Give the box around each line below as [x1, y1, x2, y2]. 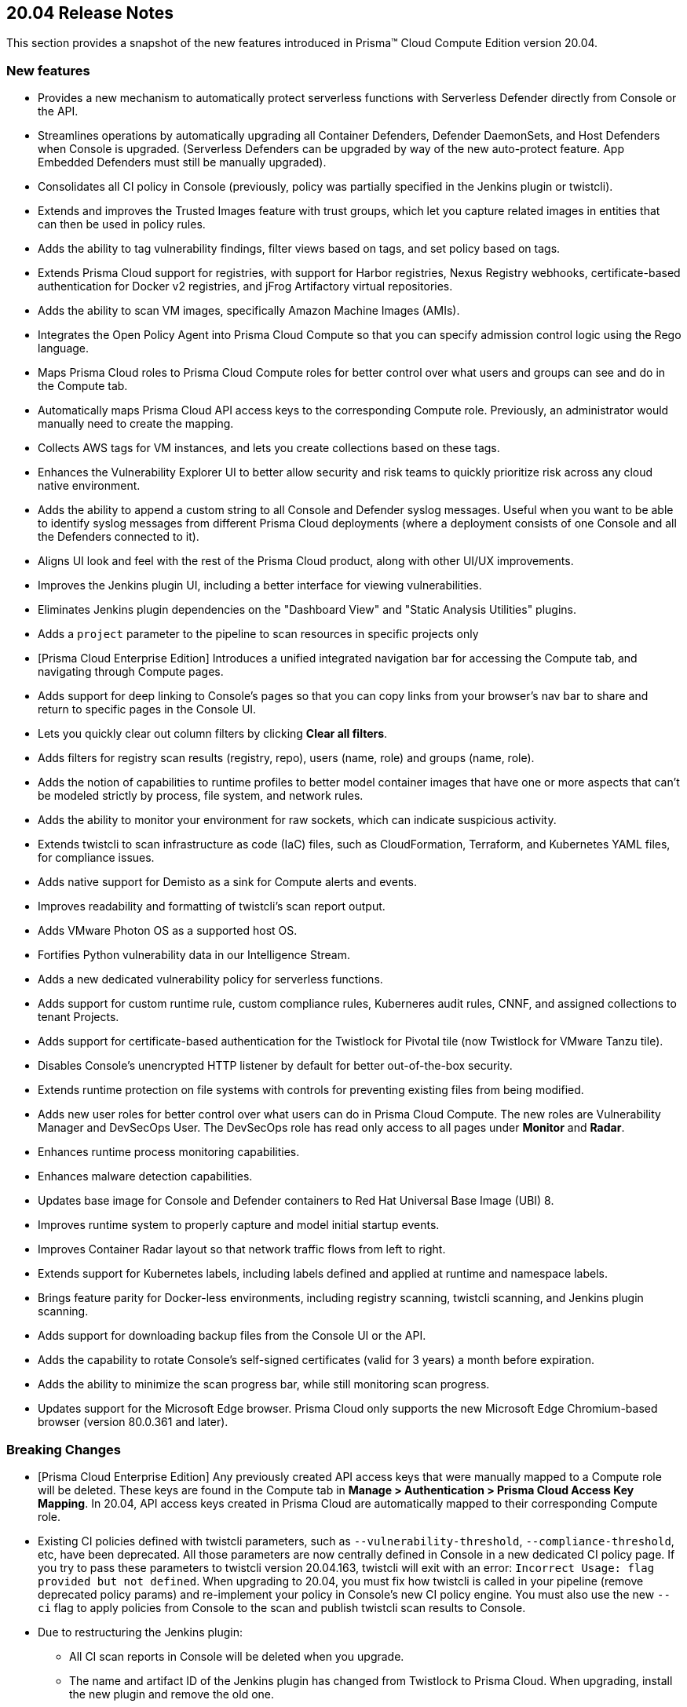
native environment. [38, 479, 141, 493]
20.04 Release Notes [6, 3, 174, 23]
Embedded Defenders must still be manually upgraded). [38, 155, 327, 170]
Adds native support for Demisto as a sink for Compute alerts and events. [38, 875, 418, 889]
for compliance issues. [38, 851, 155, 865]
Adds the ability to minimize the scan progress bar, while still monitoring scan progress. [38, 1377, 490, 1391]
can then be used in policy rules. [38, 217, 206, 232]
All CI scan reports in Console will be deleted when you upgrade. [69, 1649, 404, 1663]
